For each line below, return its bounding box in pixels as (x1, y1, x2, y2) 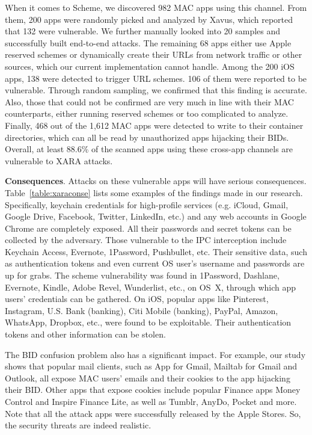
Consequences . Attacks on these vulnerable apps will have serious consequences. (5, 174, 307, 187)
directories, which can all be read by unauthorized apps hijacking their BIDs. (5, 131, 289, 143)
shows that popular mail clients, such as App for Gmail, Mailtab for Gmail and (5, 360, 298, 372)
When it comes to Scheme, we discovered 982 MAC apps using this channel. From (5, 1, 307, 13)
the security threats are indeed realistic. (5, 419, 151, 431)
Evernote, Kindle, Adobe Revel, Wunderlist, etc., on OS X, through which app (5, 280, 296, 293)
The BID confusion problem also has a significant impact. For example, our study (5, 348, 306, 360)
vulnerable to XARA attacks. (5, 154, 113, 167)
